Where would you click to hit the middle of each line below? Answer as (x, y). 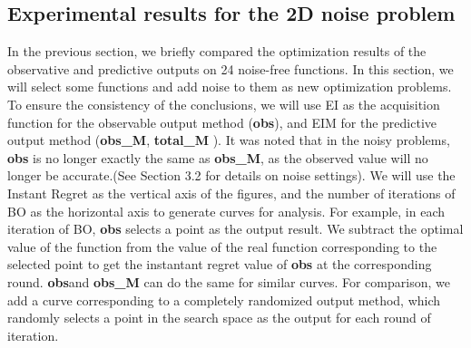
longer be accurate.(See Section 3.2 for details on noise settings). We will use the (231, 175)
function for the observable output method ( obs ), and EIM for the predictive (222, 122)
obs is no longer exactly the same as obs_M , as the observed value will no (218, 157)
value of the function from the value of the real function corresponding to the (222, 246)
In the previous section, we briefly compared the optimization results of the (217, 51)
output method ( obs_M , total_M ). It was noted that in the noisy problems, (229, 140)
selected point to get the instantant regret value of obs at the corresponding (220, 264)
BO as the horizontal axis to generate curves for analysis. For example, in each (226, 211)
